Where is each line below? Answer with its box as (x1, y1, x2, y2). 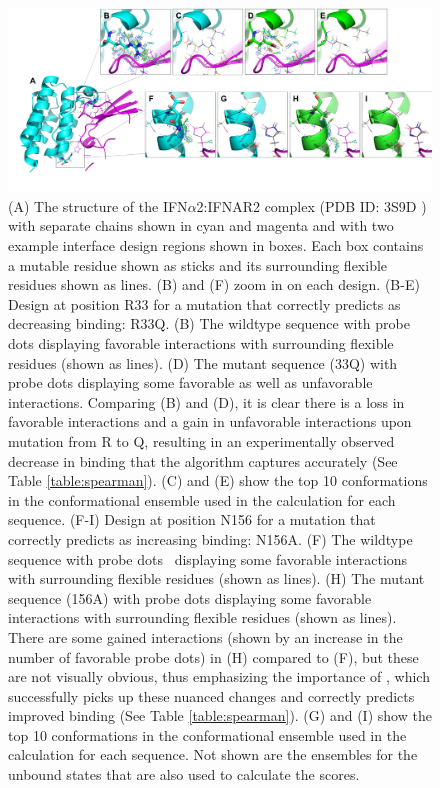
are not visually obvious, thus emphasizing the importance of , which (8, 666, 430, 687)
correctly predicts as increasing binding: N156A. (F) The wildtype (8, 528, 413, 549)
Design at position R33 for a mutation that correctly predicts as (8, 293, 401, 314)
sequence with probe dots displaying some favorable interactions (8, 548, 408, 569)
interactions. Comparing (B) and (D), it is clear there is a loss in (8, 391, 405, 412)
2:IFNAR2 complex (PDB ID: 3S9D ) (196, 195, 427, 216)
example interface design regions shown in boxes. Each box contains (8, 235, 424, 256)
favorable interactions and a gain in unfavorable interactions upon (8, 411, 412, 432)
